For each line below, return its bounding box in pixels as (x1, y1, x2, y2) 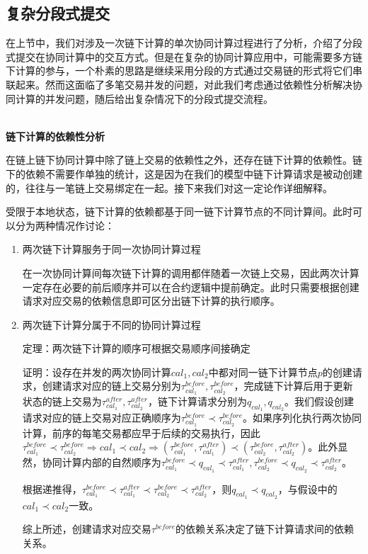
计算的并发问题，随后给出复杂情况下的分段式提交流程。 (15, 91, 273, 106)
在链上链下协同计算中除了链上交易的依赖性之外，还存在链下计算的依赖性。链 (6, 152, 362, 167)
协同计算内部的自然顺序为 (42, 455, 161, 470)
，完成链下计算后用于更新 (234, 378, 353, 393)
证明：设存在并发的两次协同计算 (22, 364, 171, 379)
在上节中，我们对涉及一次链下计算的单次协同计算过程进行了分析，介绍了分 (6, 35, 352, 50)
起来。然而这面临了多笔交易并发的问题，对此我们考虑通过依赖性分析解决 (15, 77, 352, 91)
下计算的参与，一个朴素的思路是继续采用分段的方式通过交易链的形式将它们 (6, 63, 352, 78)
